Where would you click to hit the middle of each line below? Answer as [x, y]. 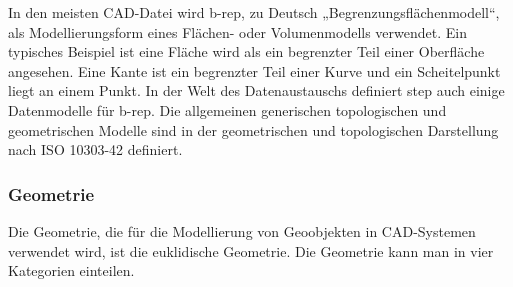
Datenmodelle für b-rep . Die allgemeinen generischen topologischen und [227, 109]
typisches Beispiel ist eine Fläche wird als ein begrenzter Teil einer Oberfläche [246, 51]
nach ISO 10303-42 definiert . [95, 149]
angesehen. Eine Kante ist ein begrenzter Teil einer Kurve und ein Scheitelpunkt [254, 70]
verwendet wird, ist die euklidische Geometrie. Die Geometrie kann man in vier [251, 250]
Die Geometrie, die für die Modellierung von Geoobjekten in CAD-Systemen [242, 230]
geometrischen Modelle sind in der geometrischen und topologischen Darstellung [253, 129]
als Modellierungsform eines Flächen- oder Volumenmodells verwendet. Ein [237, 31]
